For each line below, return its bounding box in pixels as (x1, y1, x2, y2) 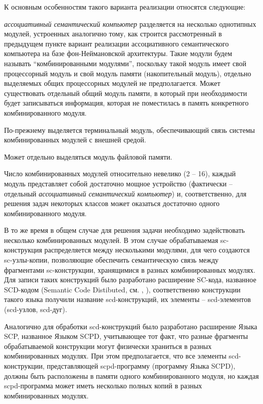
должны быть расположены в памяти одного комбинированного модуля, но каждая (4, 370, 259, 381)
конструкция (4, 244, 42, 255)
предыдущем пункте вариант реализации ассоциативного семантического (4, 38, 229, 48)
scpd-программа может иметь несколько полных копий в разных (4, 380, 202, 391)
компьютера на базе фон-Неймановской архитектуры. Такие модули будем (4, 48, 232, 59)
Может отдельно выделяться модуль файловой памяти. (4, 151, 172, 162)
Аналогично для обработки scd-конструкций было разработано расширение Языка (4, 321, 257, 331)
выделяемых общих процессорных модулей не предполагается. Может (4, 78, 221, 88)
